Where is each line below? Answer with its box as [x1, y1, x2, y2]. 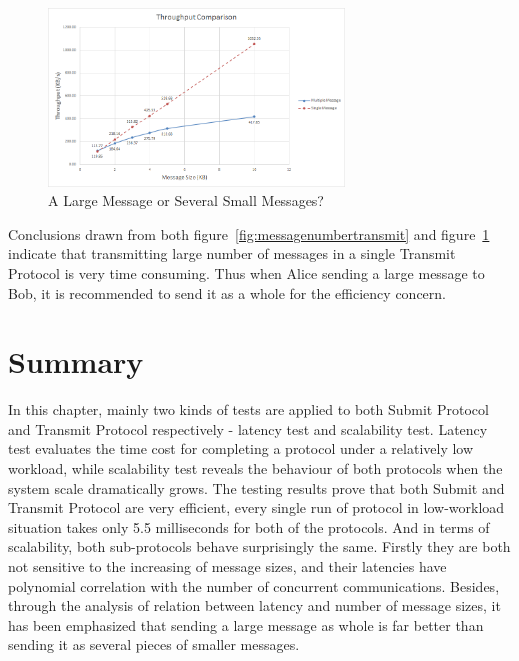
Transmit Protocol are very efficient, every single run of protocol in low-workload [8, 497, 505, 518]
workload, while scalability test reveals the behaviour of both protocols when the [8, 458, 503, 479]
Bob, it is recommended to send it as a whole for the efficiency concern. [8, 282, 446, 303]
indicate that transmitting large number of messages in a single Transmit [8, 243, 456, 264]
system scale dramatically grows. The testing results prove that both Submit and [8, 477, 505, 498]
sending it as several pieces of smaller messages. [8, 634, 300, 655]
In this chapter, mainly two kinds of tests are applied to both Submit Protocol [8, 399, 489, 420]
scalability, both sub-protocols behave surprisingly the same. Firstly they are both [8, 536, 511, 557]
